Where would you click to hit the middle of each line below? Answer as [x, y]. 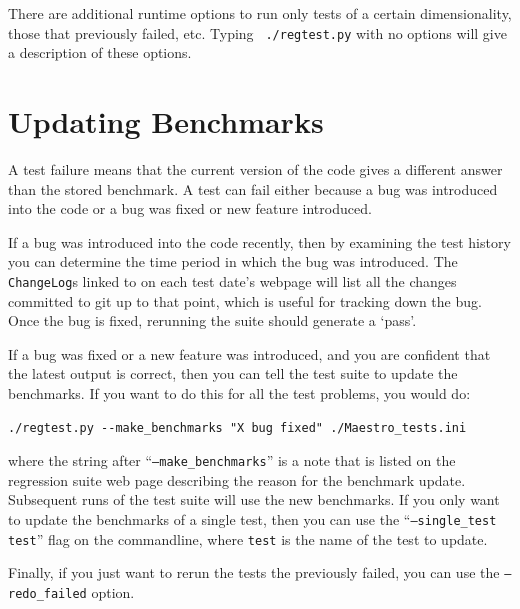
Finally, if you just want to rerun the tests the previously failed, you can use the [254, 572]
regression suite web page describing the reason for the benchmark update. [237, 479]
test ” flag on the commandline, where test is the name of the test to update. [248, 538]
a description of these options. [100, 52]
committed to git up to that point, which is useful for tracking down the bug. [245, 300]
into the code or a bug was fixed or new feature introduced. [190, 208]
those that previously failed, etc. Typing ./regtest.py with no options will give [257, 32]
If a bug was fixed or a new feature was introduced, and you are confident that [249, 353]
